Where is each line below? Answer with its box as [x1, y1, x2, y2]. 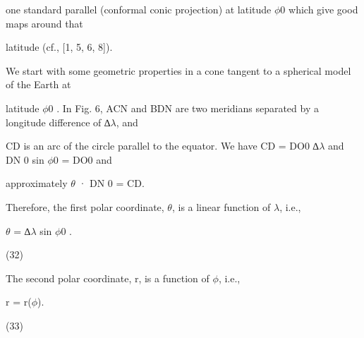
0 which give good [280, 2, 358, 16]
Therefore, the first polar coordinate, [6, 199, 164, 214]
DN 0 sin [6, 152, 44, 167]
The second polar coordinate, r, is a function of [6, 270, 210, 285]
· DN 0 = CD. [78, 176, 145, 191]
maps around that [6, 16, 83, 30]
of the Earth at [6, 77, 71, 92]
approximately [6, 176, 68, 191]
